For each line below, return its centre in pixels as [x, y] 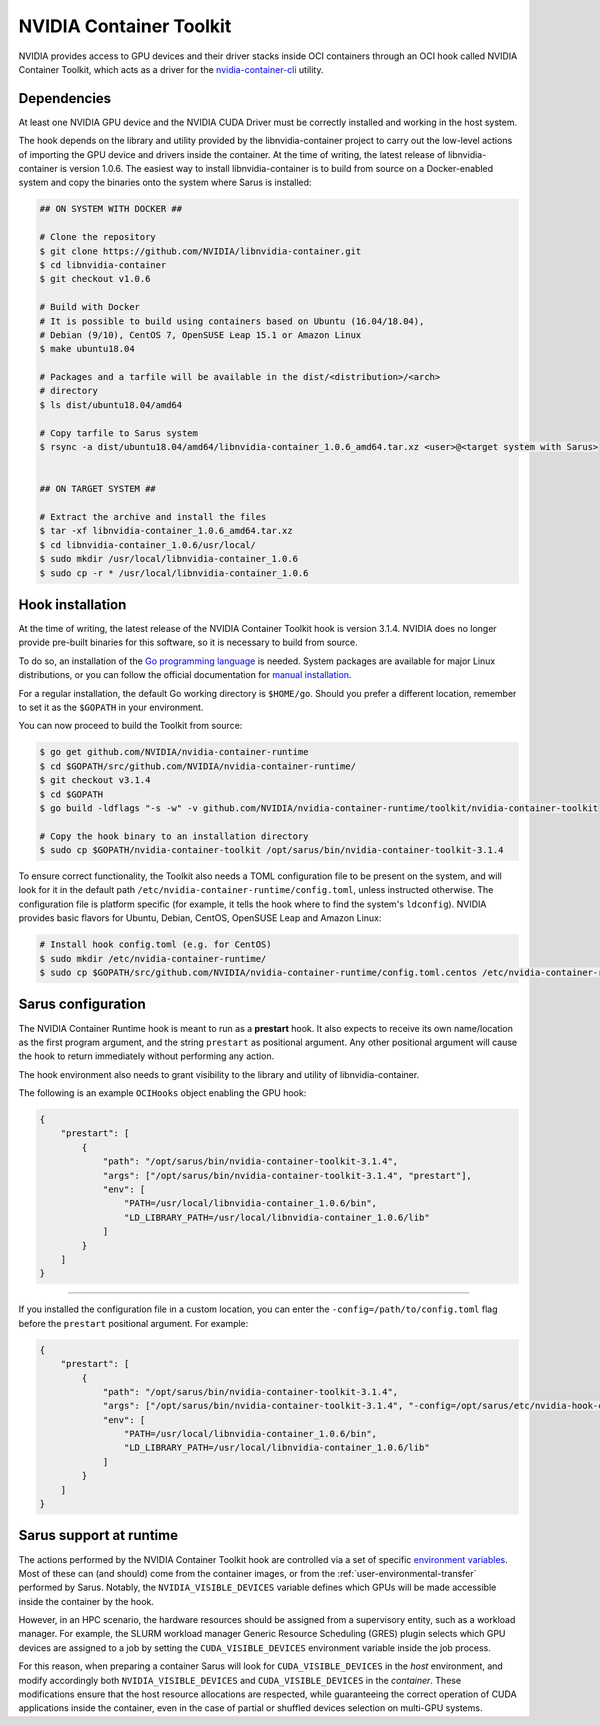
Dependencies [65, 98]
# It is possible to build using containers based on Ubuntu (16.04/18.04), [232, 321]
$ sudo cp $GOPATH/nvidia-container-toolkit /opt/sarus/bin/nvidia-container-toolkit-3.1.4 [271, 850]
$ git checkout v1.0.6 [95, 279]
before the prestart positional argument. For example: [133, 1323]
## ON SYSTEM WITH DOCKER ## [111, 209]
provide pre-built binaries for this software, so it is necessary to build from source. [188, 642]
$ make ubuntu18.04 [87, 349]
